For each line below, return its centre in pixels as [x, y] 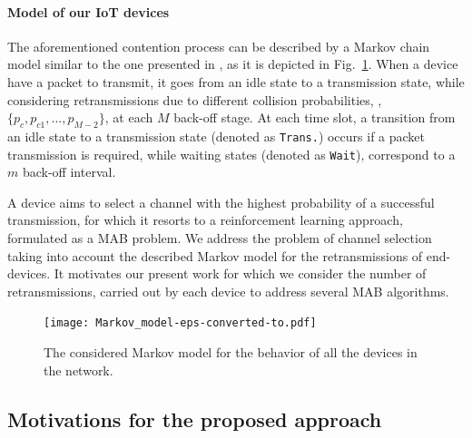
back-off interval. [69, 172]
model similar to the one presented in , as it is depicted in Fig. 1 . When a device [233, 64]
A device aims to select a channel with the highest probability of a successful [221, 202]
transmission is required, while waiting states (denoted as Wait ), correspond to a [231, 154]
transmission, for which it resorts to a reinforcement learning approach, [205, 220]
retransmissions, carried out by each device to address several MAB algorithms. [228, 291]
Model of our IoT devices [88, 11]
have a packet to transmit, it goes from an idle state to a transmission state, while [236, 81]
